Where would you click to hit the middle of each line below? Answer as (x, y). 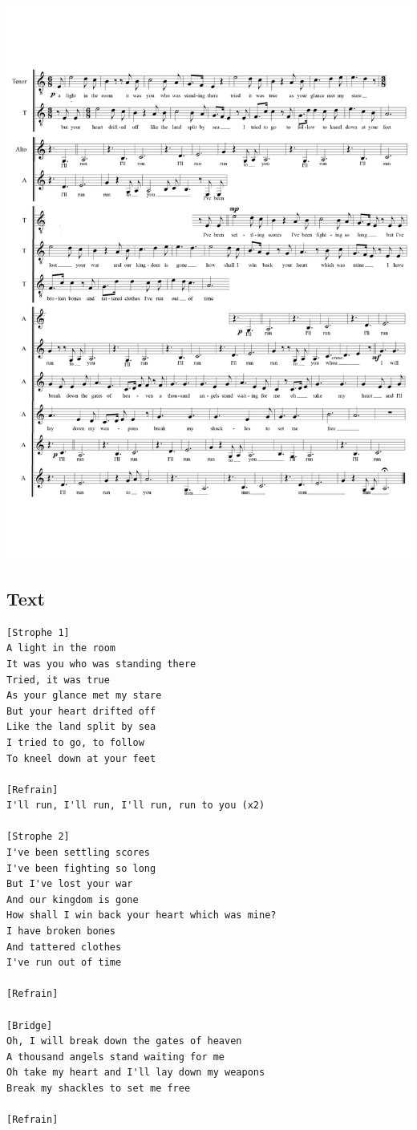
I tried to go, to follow (75, 742)
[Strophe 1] (38, 632)
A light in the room (61, 648)
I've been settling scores (78, 853)
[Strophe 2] (38, 837)
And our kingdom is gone (73, 899)
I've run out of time (64, 963)
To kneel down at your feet (81, 758)
